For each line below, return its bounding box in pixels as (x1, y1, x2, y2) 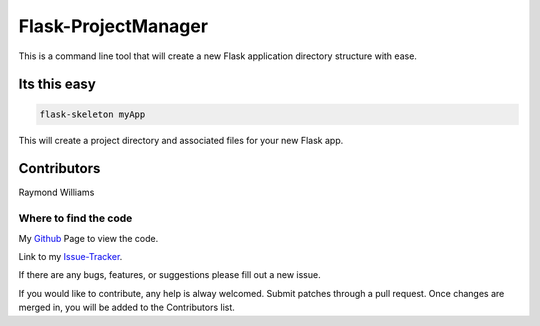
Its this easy (18, 76, 97, 93)
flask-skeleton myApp (39, 108, 146, 120)
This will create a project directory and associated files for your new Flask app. (18, 134, 344, 146)
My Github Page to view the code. (18, 232, 159, 244)
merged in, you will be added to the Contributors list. (18, 301, 235, 314)
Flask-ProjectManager (18, 15, 209, 37)
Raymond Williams (18, 186, 95, 199)
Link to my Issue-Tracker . (18, 250, 123, 262)
